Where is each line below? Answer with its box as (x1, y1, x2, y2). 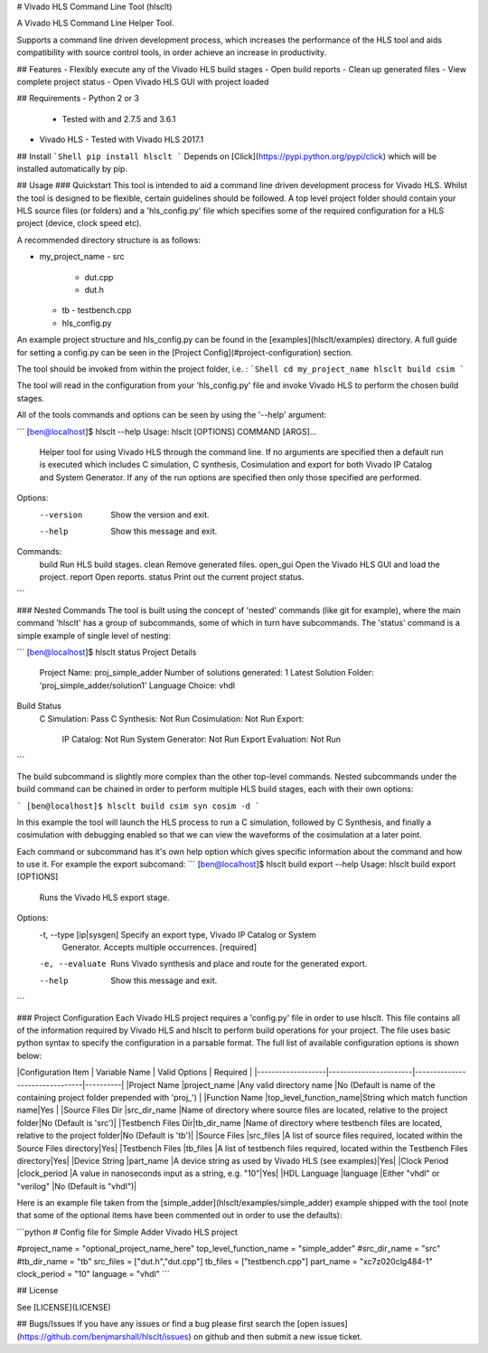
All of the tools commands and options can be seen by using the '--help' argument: (16, 410, 327, 421)
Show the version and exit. (110, 509, 210, 520)
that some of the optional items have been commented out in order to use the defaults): (16, 1210, 343, 1221)
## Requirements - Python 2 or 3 (16, 93, 140, 104)
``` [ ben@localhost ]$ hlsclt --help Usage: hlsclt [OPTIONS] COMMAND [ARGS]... (16, 426, 317, 437)
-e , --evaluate (39, 959, 108, 970)
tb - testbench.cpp (61, 305, 132, 316)
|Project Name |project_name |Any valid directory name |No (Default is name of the (126, 1079, 436, 1090)
